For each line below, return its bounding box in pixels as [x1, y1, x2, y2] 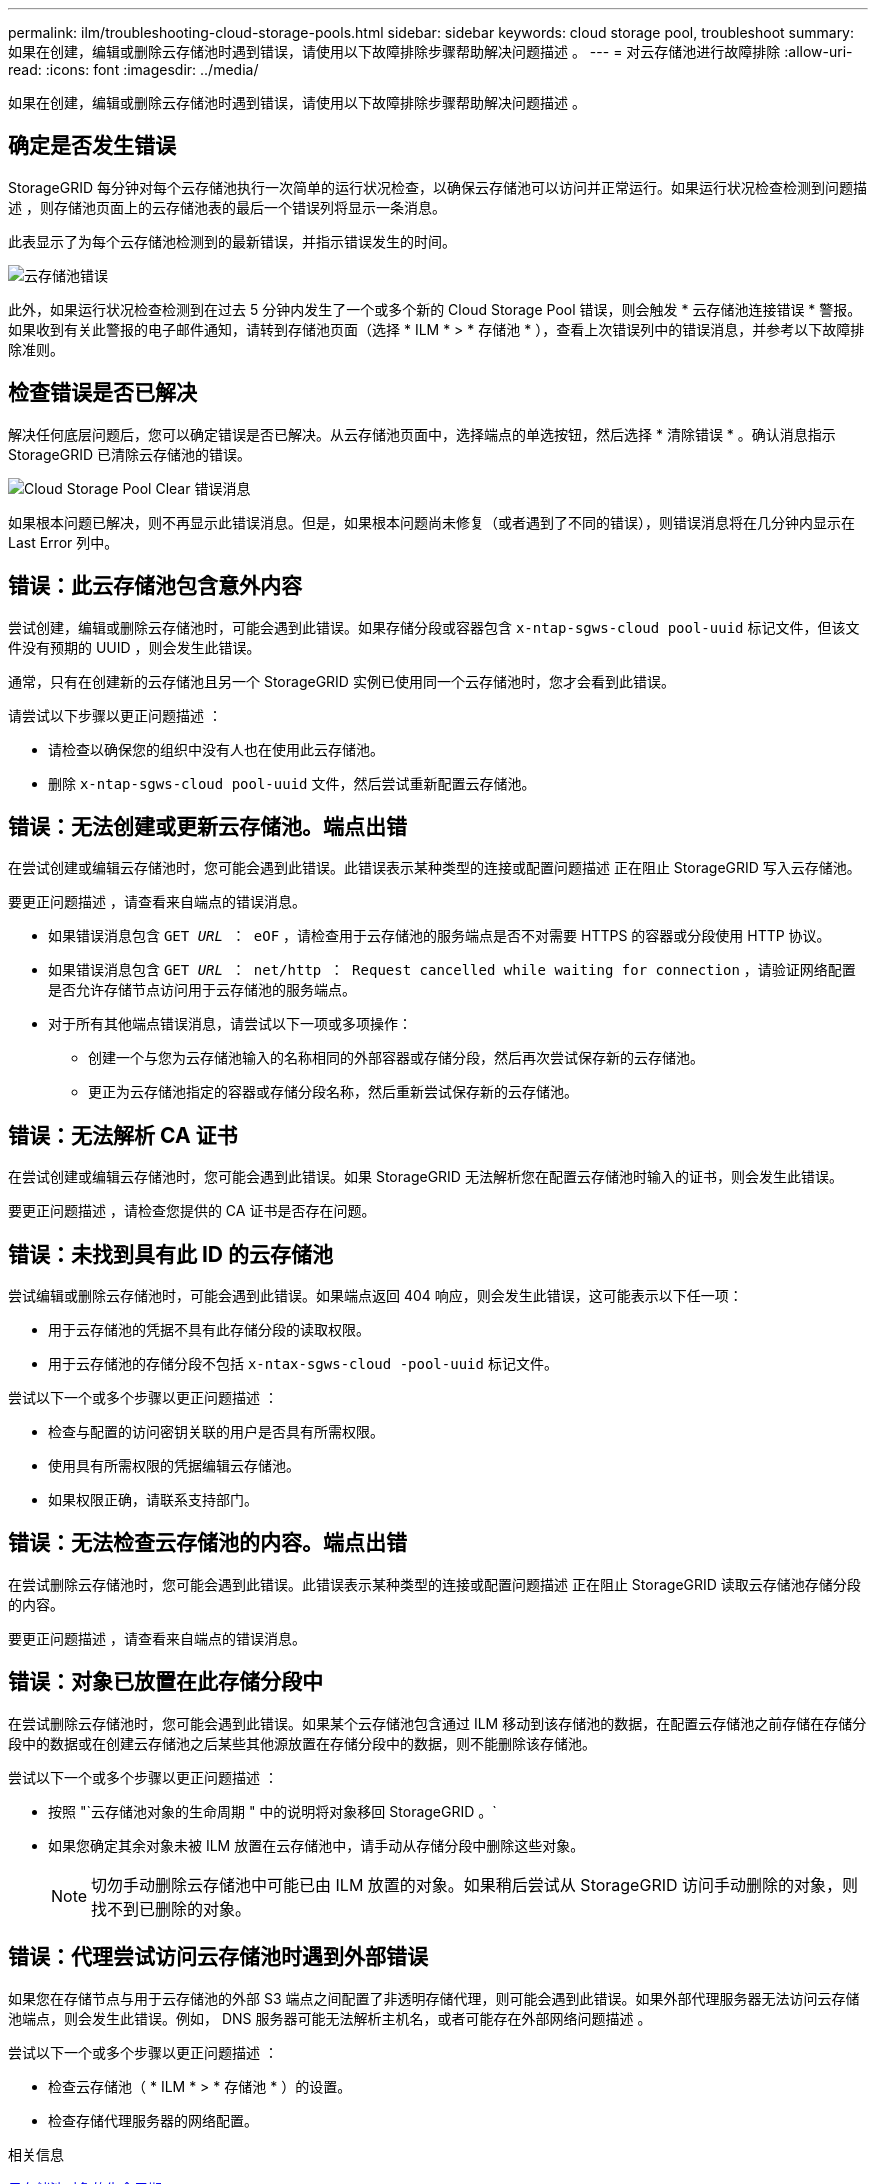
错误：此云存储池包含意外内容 [8, 573, 302, 599]
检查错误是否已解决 [8, 380, 197, 406]
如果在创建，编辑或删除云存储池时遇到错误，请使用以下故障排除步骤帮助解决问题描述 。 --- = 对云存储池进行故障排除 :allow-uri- [8, 43, 853, 60]
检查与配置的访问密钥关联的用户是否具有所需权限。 [48, 1423, 384, 1441]
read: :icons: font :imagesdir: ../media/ [8, 61, 259, 78]
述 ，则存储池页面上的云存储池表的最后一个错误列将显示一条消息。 [8, 198, 446, 216]
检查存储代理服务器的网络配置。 [48, 2111, 258, 2129]
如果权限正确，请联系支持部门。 [48, 1491, 258, 1509]
